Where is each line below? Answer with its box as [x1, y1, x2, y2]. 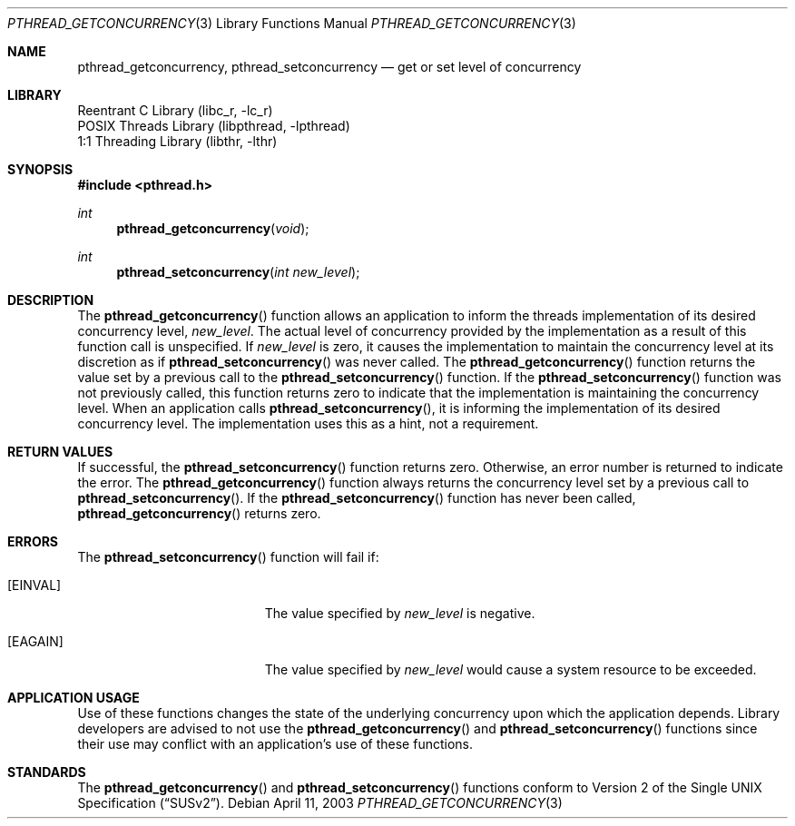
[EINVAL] [7, 577, 62, 593]
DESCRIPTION [7, 292, 94, 308]
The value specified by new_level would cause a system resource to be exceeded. [264, 662, 757, 677]
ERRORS [7, 534, 59, 549]
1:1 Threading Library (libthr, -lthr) [77, 133, 278, 149]
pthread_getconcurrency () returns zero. [77, 506, 321, 521]
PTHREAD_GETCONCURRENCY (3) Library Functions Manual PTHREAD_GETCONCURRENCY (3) [7, 15, 576, 31]
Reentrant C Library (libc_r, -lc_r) [77, 103, 273, 118]
